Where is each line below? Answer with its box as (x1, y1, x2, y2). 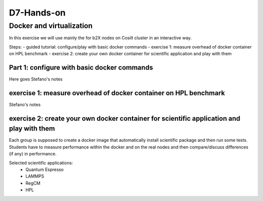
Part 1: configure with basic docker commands (9, 63, 153, 71)
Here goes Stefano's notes (9, 76, 63, 82)
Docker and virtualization (9, 21, 93, 30)
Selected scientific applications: (9, 160, 73, 166)
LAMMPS (25, 173, 44, 179)
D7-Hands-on (9, 7, 66, 18)
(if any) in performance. (9, 151, 57, 157)
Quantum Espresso (25, 167, 64, 172)
